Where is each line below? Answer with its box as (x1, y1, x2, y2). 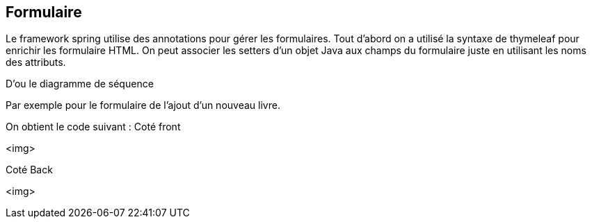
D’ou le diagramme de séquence (6, 78, 154, 90)
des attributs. (6, 56, 66, 69)
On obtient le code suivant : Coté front (6, 121, 181, 133)
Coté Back (6, 164, 53, 176)
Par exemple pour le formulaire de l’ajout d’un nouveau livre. (6, 99, 280, 112)
